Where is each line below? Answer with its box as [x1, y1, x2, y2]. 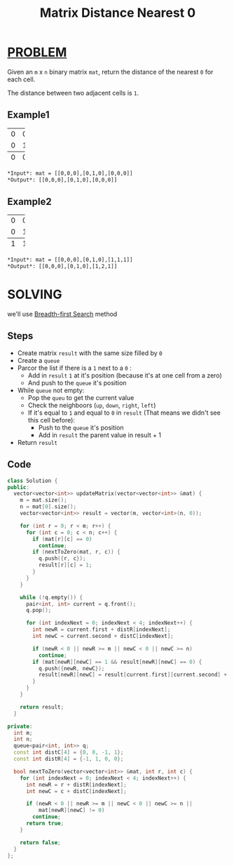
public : [7, 484, 30, 491]
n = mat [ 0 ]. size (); [20, 503, 77, 510]
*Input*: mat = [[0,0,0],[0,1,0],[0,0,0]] [7, 170, 133, 177]
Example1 [7, 109, 50, 121]
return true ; [25, 820, 64, 827]
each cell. [7, 75, 36, 84]
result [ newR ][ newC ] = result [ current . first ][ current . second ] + [38, 672, 228, 679]
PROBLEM [7, 44, 67, 60]
